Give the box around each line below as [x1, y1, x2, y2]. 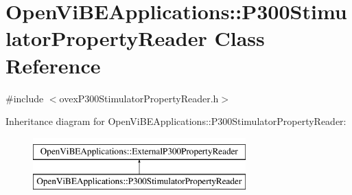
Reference [5, 51, 101, 79]
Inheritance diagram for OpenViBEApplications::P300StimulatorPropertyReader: [5, 114, 347, 128]
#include [5, 91, 44, 105]
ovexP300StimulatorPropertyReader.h [59, 91, 219, 105]
